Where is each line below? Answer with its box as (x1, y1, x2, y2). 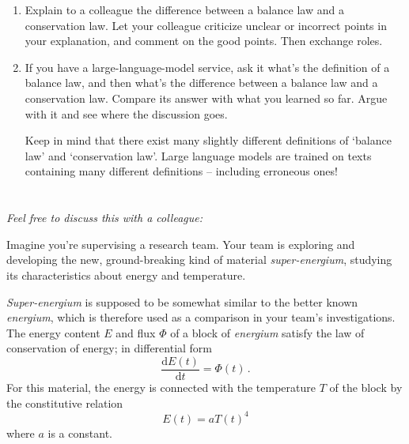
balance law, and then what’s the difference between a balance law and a (25, 74, 378, 91)
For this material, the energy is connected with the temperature (6, 378, 316, 395)
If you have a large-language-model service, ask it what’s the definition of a (25, 58, 390, 75)
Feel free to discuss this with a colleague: (6, 209, 203, 226)
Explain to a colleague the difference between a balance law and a (25, 2, 344, 17)
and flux (116, 324, 156, 341)
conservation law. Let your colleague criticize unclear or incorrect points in (25, 17, 387, 33)
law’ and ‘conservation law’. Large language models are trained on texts (25, 147, 372, 164)
